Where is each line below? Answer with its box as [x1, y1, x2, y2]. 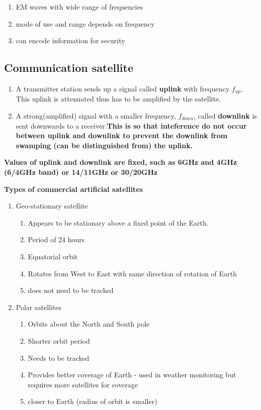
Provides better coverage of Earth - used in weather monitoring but [28, 369, 236, 380]
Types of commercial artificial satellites [4, 183, 143, 194]
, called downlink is [194, 111, 257, 121]
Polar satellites [16, 301, 62, 312]
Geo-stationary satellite [16, 200, 88, 211]
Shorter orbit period [28, 335, 90, 346]
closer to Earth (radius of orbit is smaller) [28, 396, 157, 406]
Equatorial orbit [28, 251, 78, 261]
